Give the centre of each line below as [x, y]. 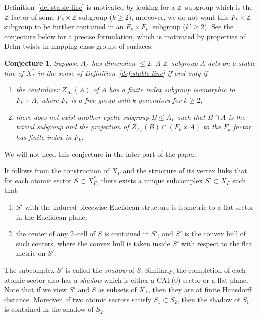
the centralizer [38, 89]
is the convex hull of [215, 234]
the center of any [42, 234]
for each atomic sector [38, 180]
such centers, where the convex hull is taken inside [93, 243]
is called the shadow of [100, 270]
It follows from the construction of [57, 171]
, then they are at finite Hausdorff [200, 290]
